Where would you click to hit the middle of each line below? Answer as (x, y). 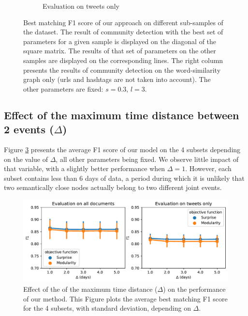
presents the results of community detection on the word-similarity (122, 70)
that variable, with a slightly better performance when (85, 168)
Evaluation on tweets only (81, 6)
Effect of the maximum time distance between (122, 115)
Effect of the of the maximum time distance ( (90, 289)
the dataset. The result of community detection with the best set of (123, 32)
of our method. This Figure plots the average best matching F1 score (125, 298)
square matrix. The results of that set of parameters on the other (120, 51)
